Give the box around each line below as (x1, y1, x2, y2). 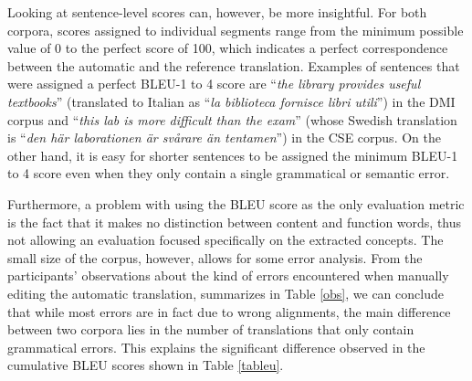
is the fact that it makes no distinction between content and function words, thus (7, 212, 462, 231)
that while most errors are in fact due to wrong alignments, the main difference (7, 302, 451, 321)
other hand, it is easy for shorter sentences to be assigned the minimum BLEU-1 (7, 145, 458, 164)
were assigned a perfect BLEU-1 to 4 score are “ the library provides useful (7, 74, 421, 93)
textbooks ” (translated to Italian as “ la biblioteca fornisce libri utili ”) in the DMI (7, 91, 456, 111)
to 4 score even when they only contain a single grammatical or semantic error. (7, 164, 450, 183)
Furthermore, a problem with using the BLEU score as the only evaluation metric (7, 194, 465, 213)
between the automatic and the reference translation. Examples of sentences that (7, 56, 460, 75)
